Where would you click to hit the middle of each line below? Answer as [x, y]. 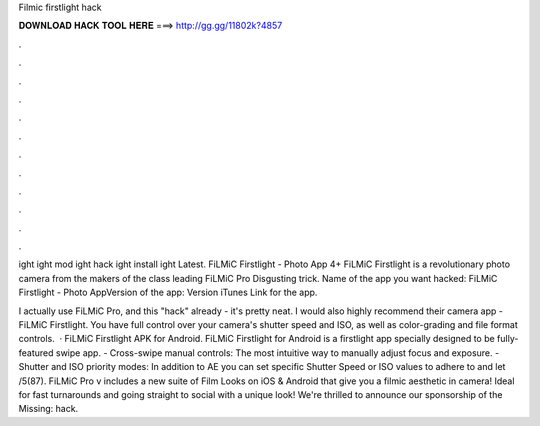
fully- [507, 339]
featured [36, 352]
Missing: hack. [48, 409]
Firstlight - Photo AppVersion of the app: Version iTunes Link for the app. [168, 292]
